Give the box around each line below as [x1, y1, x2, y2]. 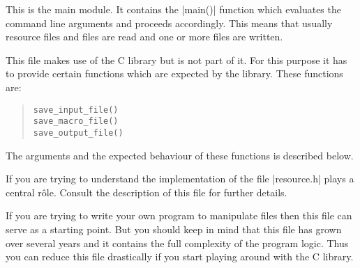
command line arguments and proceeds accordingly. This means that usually [6, 15, 333, 30]
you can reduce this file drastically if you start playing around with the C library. [6, 249, 354, 264]
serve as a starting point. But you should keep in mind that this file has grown [6, 221, 342, 236]
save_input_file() [33, 104, 119, 115]
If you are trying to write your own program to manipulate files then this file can [6, 208, 352, 223]
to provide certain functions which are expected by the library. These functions [6, 66, 343, 81]
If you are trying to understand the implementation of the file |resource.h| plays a [6, 171, 354, 186]
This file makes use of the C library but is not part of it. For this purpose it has [6, 52, 347, 67]
